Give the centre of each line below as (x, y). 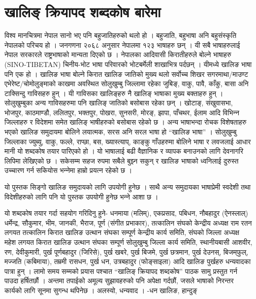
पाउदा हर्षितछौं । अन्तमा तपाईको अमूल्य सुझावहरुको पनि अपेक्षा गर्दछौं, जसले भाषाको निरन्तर (119, 281)
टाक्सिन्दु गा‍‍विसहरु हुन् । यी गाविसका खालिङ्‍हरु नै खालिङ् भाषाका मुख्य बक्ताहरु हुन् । (114, 93)
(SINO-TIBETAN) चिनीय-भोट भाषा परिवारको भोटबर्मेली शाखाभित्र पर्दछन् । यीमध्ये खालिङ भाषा (128, 64)
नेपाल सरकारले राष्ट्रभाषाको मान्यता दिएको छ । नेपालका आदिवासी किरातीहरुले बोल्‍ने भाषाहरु (118, 54)
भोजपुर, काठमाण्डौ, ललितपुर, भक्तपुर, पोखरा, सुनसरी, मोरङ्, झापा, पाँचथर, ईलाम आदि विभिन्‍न (122, 112)
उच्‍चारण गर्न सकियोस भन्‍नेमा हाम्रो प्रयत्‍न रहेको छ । (68, 170)
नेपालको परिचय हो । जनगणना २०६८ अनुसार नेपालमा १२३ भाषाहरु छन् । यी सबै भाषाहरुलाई (122, 45)
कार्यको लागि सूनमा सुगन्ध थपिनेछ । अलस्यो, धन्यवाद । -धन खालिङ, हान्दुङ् (101, 290)
